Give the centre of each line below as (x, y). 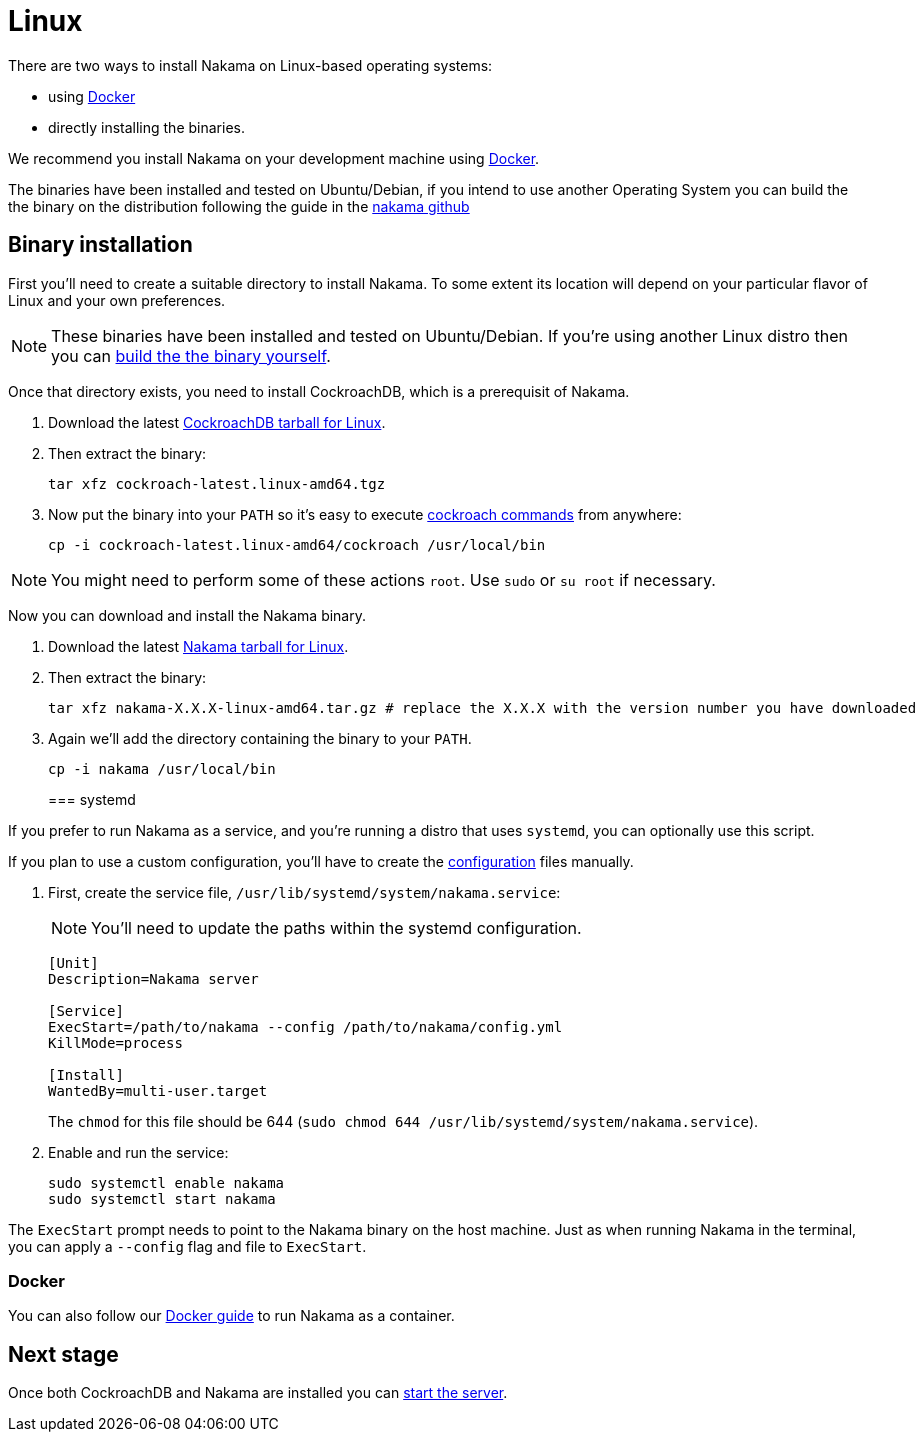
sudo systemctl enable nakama (166, 1182)
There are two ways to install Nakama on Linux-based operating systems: (250, 65)
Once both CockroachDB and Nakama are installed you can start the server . (258, 1393)
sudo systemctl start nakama (162, 1198)
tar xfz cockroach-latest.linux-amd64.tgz (217, 483)
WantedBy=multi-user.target (158, 1090)
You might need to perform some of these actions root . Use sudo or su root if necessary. (383, 579)
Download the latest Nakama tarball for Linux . (198, 646)
